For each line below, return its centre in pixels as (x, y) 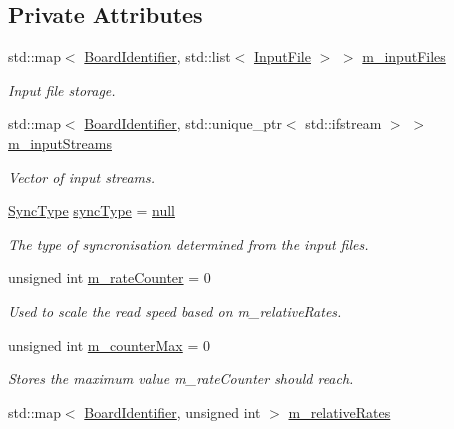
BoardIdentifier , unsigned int (172, 411)
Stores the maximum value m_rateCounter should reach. (181, 378)
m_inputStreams (60, 142)
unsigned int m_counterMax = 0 (109, 344)
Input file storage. (62, 89)
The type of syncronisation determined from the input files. (188, 243)
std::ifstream (343, 123)
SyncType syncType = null (91, 210)
